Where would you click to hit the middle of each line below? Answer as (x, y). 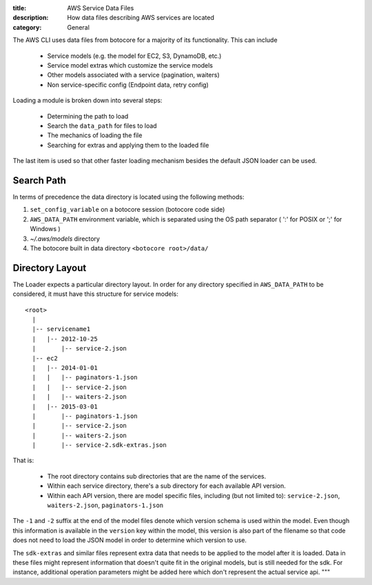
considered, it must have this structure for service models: (95, 294)
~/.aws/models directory (65, 239)
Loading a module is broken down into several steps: (87, 101)
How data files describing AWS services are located (141, 18)
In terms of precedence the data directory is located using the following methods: (128, 197)
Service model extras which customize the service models (130, 65)
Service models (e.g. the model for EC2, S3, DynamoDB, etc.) (134, 56)
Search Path (40, 180)
